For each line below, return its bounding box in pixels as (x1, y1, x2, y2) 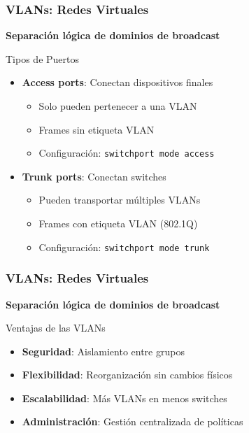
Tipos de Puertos (6, 51, 79, 66)
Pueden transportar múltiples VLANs (38, 192, 201, 207)
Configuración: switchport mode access (38, 145, 215, 160)
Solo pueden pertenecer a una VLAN (38, 99, 197, 113)
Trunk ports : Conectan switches (22, 169, 166, 183)
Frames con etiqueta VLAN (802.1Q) (38, 216, 198, 231)
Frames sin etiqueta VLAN (38, 122, 155, 136)
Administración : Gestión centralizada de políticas (22, 414, 243, 429)
